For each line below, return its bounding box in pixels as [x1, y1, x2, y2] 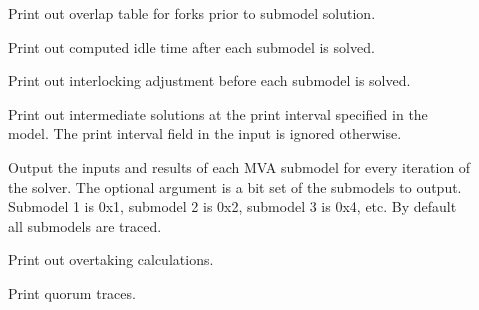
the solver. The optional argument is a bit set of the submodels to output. [8, 176, 462, 197]
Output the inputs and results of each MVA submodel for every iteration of [8, 156, 471, 177]
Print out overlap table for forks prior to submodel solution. [8, 3, 376, 23]
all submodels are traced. [8, 215, 162, 236]
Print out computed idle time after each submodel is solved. [8, 36, 375, 57]
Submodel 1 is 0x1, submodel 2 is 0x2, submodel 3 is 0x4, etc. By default [8, 196, 457, 217]
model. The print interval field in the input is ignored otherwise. [8, 123, 402, 144]
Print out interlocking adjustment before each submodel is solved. [8, 70, 411, 91]
